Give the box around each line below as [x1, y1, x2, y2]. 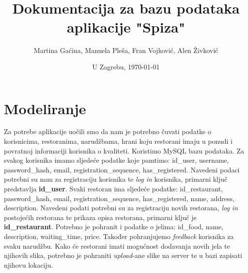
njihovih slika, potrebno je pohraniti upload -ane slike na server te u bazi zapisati [4, 250, 242, 260]
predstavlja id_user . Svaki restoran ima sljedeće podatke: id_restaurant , [4, 184, 223, 193]
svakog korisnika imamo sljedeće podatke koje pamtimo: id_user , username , [4, 155, 229, 165]
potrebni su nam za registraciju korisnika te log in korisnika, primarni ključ [4, 174, 228, 184]
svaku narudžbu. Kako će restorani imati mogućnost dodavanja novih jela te [4, 240, 230, 251]
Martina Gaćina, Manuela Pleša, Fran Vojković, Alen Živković [33, 45, 218, 55]
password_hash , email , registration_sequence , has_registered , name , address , [4, 193, 234, 203]
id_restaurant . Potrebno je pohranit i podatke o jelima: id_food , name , [4, 222, 224, 232]
